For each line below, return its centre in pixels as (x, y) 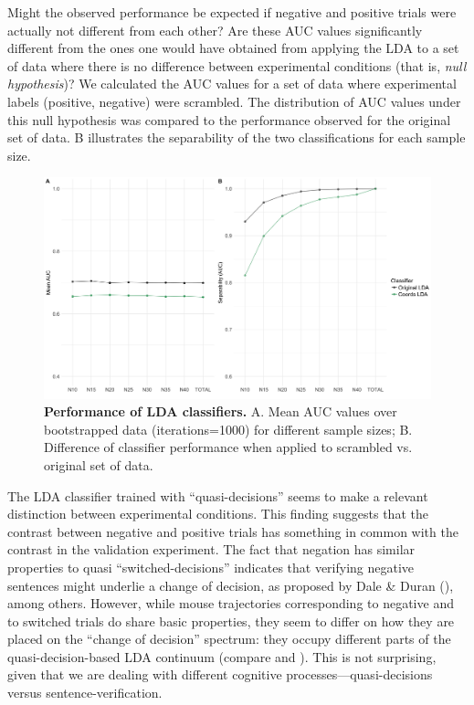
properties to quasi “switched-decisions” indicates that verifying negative (211, 567)
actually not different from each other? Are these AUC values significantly (215, 30)
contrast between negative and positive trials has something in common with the (233, 531)
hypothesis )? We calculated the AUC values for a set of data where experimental (232, 84)
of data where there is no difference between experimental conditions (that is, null (237, 65)
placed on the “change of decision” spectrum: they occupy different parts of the (229, 639)
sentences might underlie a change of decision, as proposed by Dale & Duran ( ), (231, 585)
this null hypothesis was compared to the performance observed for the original (229, 119)
